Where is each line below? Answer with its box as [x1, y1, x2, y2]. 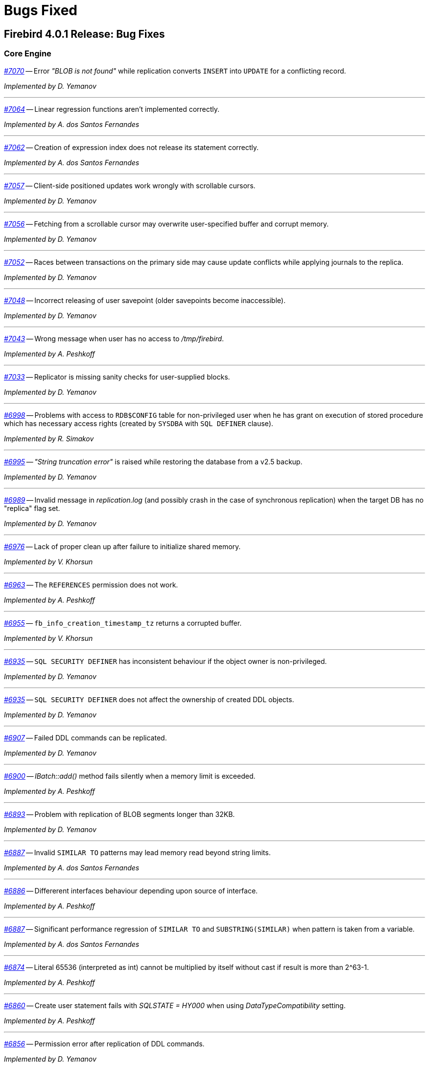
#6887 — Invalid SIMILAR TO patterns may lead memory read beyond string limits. [4, 848, 271, 857]
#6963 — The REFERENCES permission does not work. [4, 580, 178, 589]
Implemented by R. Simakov [4, 434, 94, 443]
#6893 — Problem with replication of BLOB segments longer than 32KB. [4, 810, 235, 818]
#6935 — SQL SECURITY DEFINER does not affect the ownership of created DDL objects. [4, 695, 294, 704]
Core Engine [4, 49, 51, 59]
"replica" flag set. [4, 504, 60, 512]
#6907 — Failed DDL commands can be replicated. [4, 733, 167, 742]
